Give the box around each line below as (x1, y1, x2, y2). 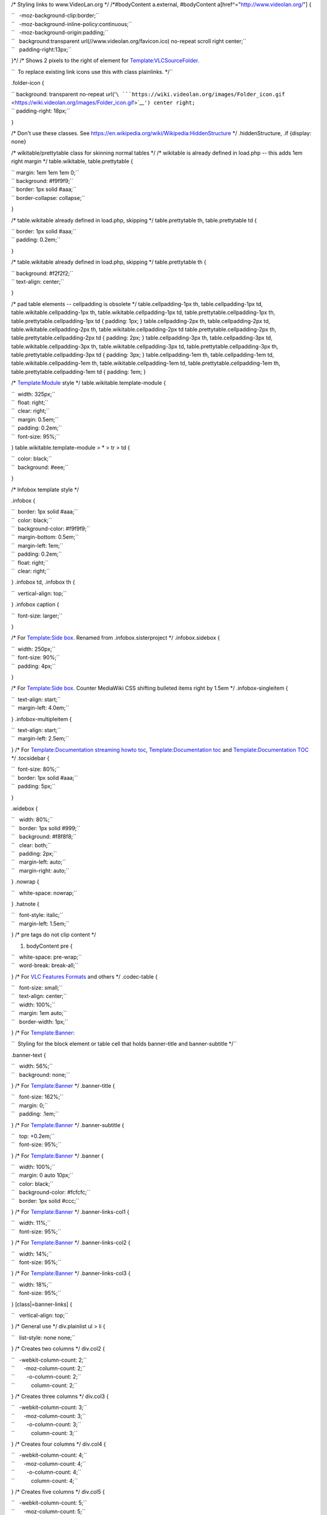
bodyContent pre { (26, 942, 73, 950)
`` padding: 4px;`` (11, 662, 56, 670)
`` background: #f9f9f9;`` (11, 178, 74, 185)
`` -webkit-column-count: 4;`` (11, 1451, 87, 1459)
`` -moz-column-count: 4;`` (11, 1460, 86, 1467)
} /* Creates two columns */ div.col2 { (11, 1345, 105, 1353)
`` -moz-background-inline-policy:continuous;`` (11, 20, 133, 27)
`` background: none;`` (11, 1071, 70, 1078)
